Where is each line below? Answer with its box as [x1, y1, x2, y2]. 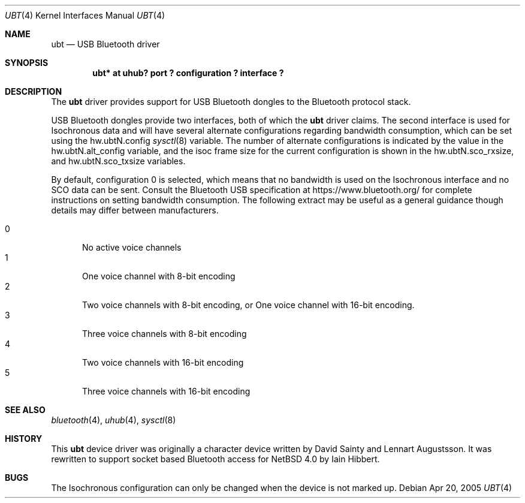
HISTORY [5, 433, 43, 444]
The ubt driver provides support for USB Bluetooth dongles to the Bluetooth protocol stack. [51, 97, 411, 107]
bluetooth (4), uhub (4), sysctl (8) [51, 415, 176, 425]
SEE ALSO [5, 405, 46, 415]
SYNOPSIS [5, 58, 49, 68]
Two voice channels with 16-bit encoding [82, 357, 244, 368]
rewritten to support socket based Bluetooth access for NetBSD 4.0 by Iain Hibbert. [51, 454, 380, 464]
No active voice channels [82, 242, 182, 252]
